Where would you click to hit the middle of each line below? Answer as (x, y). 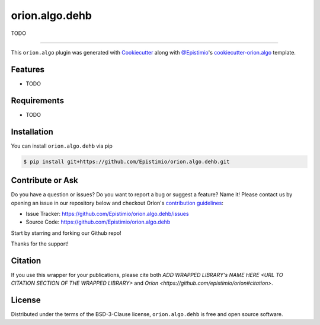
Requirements (38, 101)
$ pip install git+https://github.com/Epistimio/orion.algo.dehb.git (127, 161)
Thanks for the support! (40, 244)
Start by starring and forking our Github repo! (66, 233)
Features (28, 69)
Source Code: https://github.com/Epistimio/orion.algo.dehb (98, 222)
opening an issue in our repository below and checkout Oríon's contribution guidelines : (117, 203)
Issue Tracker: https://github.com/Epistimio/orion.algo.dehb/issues (107, 214)
